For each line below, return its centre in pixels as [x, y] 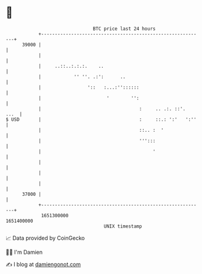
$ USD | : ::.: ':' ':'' [101, 119]
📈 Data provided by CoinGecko [45, 238]
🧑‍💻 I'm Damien [24, 252]
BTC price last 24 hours [124, 29]
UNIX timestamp [123, 226]
